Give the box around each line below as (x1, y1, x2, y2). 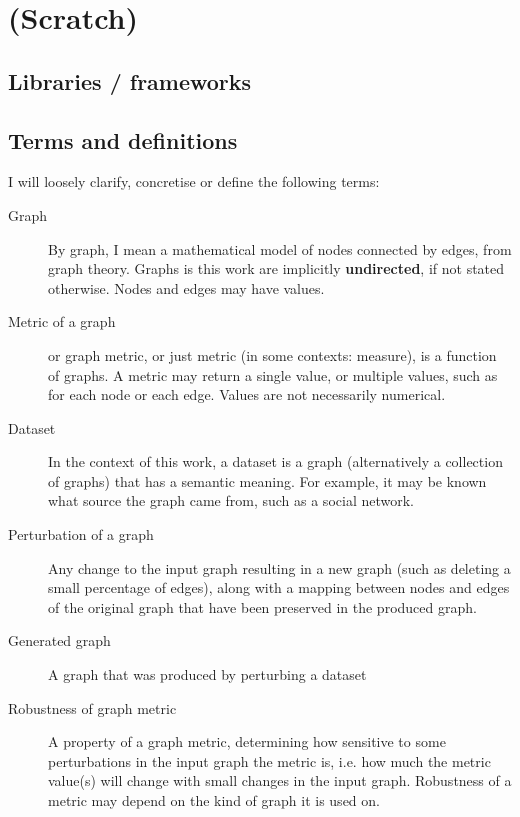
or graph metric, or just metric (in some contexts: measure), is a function (48, 344, 497, 365)
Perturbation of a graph (8, 524, 154, 545)
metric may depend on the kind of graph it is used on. (48, 790, 380, 811)
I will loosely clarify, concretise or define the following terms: (8, 171, 380, 192)
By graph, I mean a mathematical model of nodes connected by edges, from (48, 238, 512, 259)
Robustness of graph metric (8, 697, 177, 718)
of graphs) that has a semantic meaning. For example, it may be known (48, 470, 487, 491)
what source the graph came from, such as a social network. (48, 490, 414, 511)
